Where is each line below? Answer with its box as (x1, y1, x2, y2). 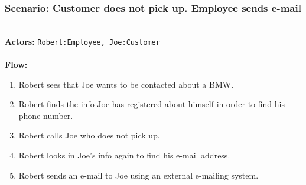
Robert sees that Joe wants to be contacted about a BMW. (18, 78, 234, 90)
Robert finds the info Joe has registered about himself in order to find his (18, 98, 285, 110)
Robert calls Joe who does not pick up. (18, 129, 160, 141)
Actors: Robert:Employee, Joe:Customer (5, 35, 160, 47)
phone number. (18, 109, 73, 121)
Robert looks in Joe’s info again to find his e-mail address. (18, 149, 230, 161)
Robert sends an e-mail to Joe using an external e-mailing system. (18, 169, 259, 181)
